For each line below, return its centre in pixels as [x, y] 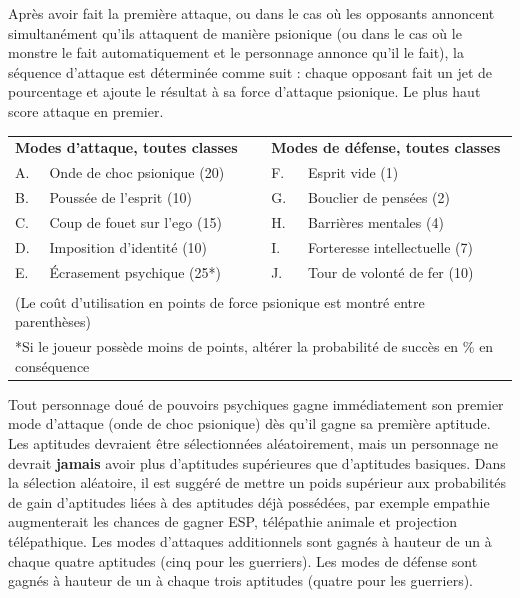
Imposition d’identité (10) [128, 246]
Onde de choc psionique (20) [137, 172]
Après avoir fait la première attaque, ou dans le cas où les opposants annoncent [251, 13]
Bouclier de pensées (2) [379, 197]
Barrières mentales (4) [376, 221]
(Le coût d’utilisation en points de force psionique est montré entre [220, 301]
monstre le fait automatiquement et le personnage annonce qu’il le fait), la [236, 52]
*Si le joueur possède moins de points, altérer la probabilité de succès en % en [254, 346]
